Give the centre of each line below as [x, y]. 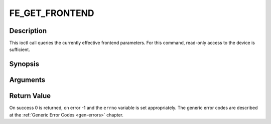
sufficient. [20, 49]
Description [28, 31]
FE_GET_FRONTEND [52, 13]
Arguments [27, 80]
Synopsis [24, 64]
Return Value [30, 96]
